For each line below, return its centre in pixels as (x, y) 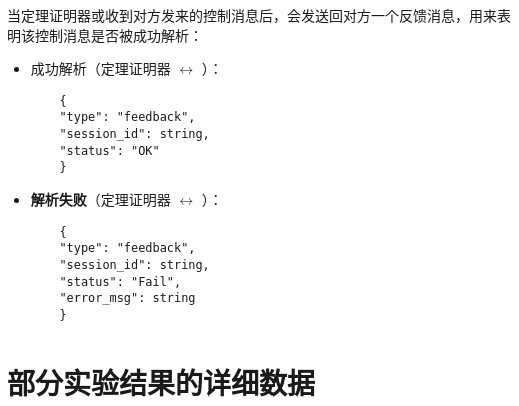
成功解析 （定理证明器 (100, 68)
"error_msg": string (127, 298)
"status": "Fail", (120, 281)
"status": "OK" (109, 150)
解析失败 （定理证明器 (100, 199)
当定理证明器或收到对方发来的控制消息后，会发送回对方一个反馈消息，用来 (252, 15)
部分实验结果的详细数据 (161, 381)
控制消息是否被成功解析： (118, 34)
